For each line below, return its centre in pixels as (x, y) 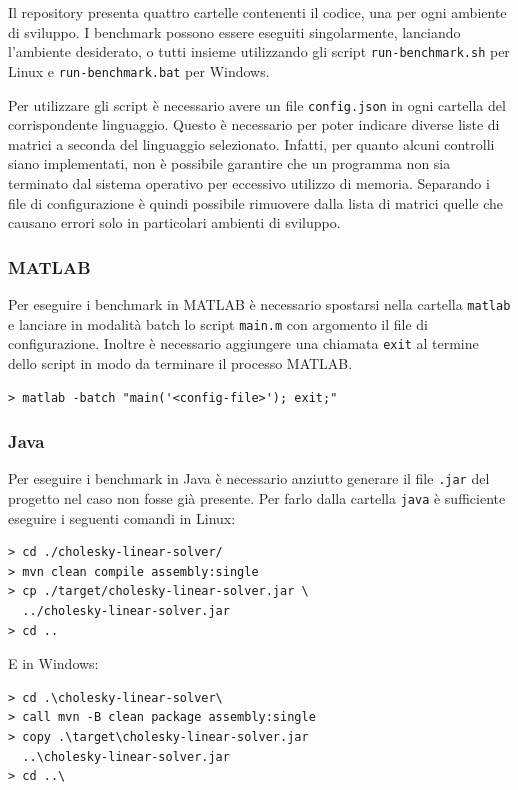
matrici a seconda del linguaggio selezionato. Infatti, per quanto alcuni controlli (251, 143)
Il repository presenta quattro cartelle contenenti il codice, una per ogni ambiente (257, 12)
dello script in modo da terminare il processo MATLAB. (180, 362)
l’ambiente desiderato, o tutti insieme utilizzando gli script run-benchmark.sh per (259, 51)
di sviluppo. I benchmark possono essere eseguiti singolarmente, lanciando (234, 31)
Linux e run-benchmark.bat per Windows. (139, 70)
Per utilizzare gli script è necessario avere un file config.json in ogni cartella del (257, 104)
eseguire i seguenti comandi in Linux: (122, 517)
